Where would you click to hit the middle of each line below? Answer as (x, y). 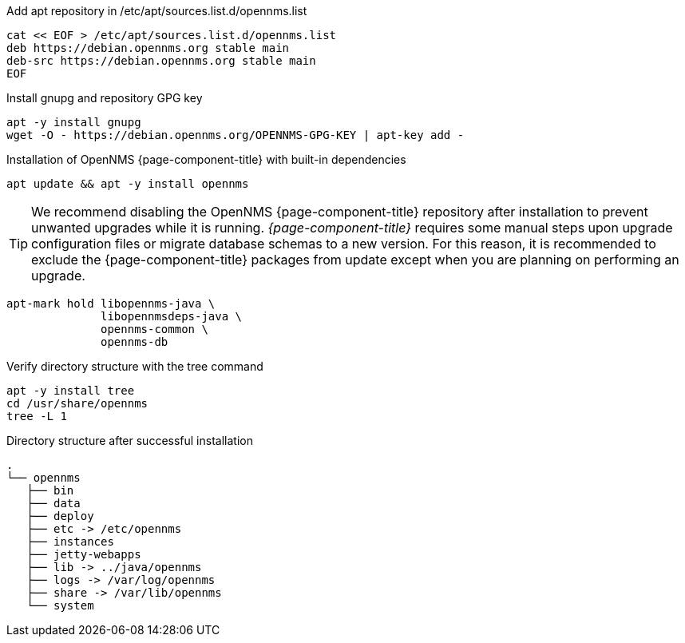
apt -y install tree (71, 391)
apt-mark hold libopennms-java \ (111, 304)
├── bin (50, 490)
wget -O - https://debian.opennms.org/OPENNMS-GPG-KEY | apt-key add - (236, 135)
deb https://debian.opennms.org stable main (148, 48)
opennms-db (135, 342)
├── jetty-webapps (84, 554)
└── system (60, 605)
